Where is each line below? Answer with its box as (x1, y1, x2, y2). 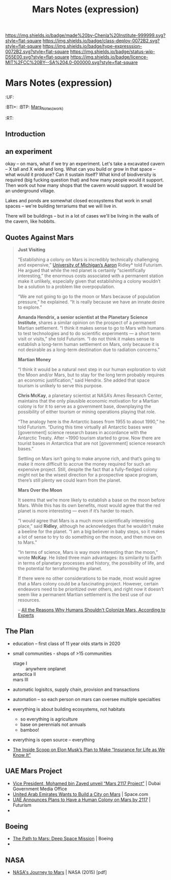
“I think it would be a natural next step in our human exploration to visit (17, 366, 166, 372)
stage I (12, 660, 27, 666)
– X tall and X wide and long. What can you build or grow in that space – (5, 166, 156, 172)
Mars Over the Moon (17, 487, 63, 493)
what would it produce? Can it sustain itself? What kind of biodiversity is (5, 172, 156, 178)
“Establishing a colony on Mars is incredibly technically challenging (17, 256, 159, 262)
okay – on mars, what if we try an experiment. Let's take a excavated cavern (5, 161, 165, 167)
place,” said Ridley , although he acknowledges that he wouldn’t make (17, 523, 164, 529)
